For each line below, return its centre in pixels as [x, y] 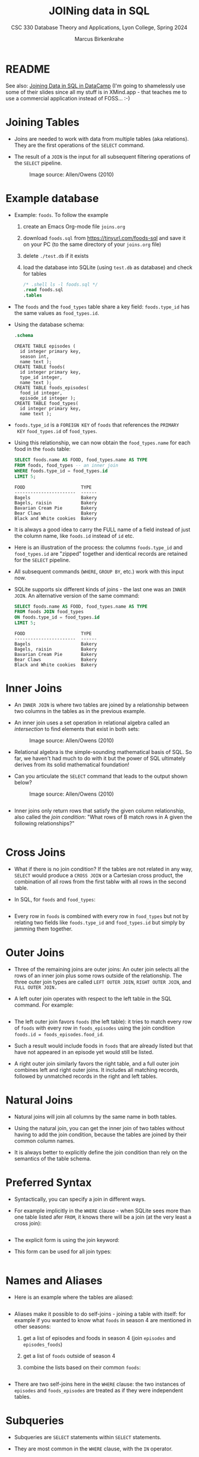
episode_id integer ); [48, 398]
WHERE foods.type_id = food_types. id [61, 471]
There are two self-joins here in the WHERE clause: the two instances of [99, 1384]
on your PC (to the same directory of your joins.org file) [92, 244]
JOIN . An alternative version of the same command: [77, 595]
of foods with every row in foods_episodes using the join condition [94, 1028]
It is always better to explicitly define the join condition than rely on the [101, 1152]
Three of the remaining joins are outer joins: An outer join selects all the [102, 969]
